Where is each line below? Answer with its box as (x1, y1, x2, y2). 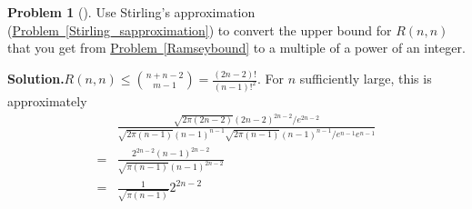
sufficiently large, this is (299, 69, 432, 88)
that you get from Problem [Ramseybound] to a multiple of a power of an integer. (7, 38, 466, 57)
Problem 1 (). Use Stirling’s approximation (7, 3, 256, 21)
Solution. (7, 69, 65, 88)
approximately (7, 92, 87, 111)
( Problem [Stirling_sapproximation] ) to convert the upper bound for (7, 20, 392, 39)
